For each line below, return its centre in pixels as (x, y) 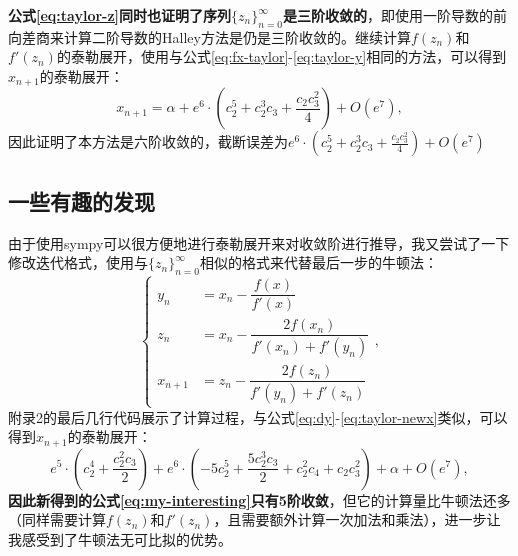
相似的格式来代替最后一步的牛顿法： (318, 262)
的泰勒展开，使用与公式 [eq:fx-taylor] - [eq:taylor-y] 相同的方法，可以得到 (281, 56)
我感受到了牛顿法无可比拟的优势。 (120, 538)
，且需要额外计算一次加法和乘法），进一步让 (357, 519)
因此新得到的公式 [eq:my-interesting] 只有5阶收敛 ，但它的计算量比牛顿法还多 (259, 499)
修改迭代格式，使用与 (78, 262)
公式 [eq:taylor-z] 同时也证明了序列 (120, 15)
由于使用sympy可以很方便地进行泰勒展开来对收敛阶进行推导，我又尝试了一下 (259, 242)
